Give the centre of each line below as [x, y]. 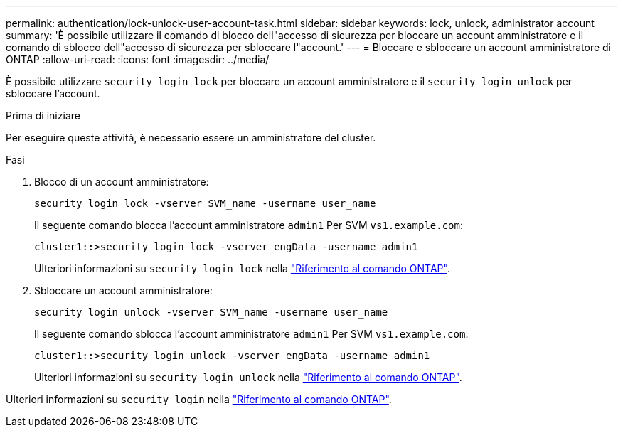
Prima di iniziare [43, 116]
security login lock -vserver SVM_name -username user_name [205, 203]
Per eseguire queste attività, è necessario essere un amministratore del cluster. [191, 138]
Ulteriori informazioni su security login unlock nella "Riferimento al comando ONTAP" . [248, 377]
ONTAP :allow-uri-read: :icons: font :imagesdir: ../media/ [138, 59]
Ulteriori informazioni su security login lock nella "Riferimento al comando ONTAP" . [242, 268]
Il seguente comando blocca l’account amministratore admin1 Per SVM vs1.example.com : [249, 225]
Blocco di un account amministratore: [122, 182]
